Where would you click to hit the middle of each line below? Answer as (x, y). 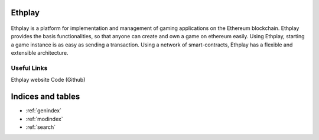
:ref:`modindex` (44, 119)
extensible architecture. (40, 53)
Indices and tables (45, 97)
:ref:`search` (41, 127)
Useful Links (29, 68)
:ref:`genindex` (44, 111)
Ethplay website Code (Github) (48, 80)
